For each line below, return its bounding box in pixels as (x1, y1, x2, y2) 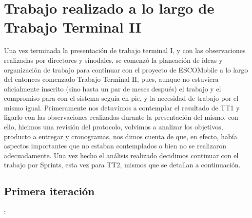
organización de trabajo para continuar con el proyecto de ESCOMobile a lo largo (4, 64, 248, 74)
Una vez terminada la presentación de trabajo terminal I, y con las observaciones (4, 45, 246, 55)
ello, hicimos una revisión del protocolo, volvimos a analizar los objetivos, (4, 122, 223, 132)
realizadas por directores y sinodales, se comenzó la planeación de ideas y (4, 54, 223, 65)
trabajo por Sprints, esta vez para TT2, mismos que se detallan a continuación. (4, 160, 241, 170)
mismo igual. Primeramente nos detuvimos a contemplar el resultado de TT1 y (4, 102, 240, 112)
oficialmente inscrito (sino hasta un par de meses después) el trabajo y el (4, 83, 221, 93)
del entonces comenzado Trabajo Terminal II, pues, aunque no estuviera (4, 74, 219, 84)
